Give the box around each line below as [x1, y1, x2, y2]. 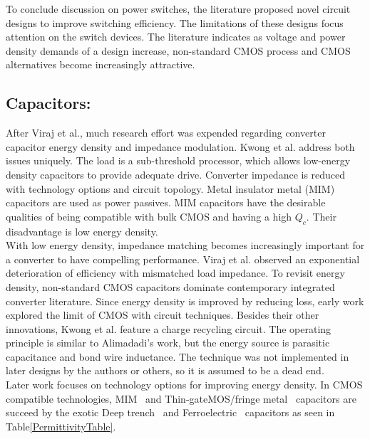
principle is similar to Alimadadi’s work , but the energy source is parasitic [6, 335, 330, 350]
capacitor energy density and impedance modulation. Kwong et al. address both [6, 139, 355, 154]
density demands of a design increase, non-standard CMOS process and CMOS [6, 43, 351, 58]
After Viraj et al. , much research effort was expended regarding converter [6, 125, 326, 140]
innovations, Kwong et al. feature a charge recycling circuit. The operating [6, 321, 332, 336]
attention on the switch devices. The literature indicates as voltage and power [6, 29, 346, 44]
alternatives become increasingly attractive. [6, 57, 195, 72]
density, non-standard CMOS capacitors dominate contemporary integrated [6, 279, 335, 294]
